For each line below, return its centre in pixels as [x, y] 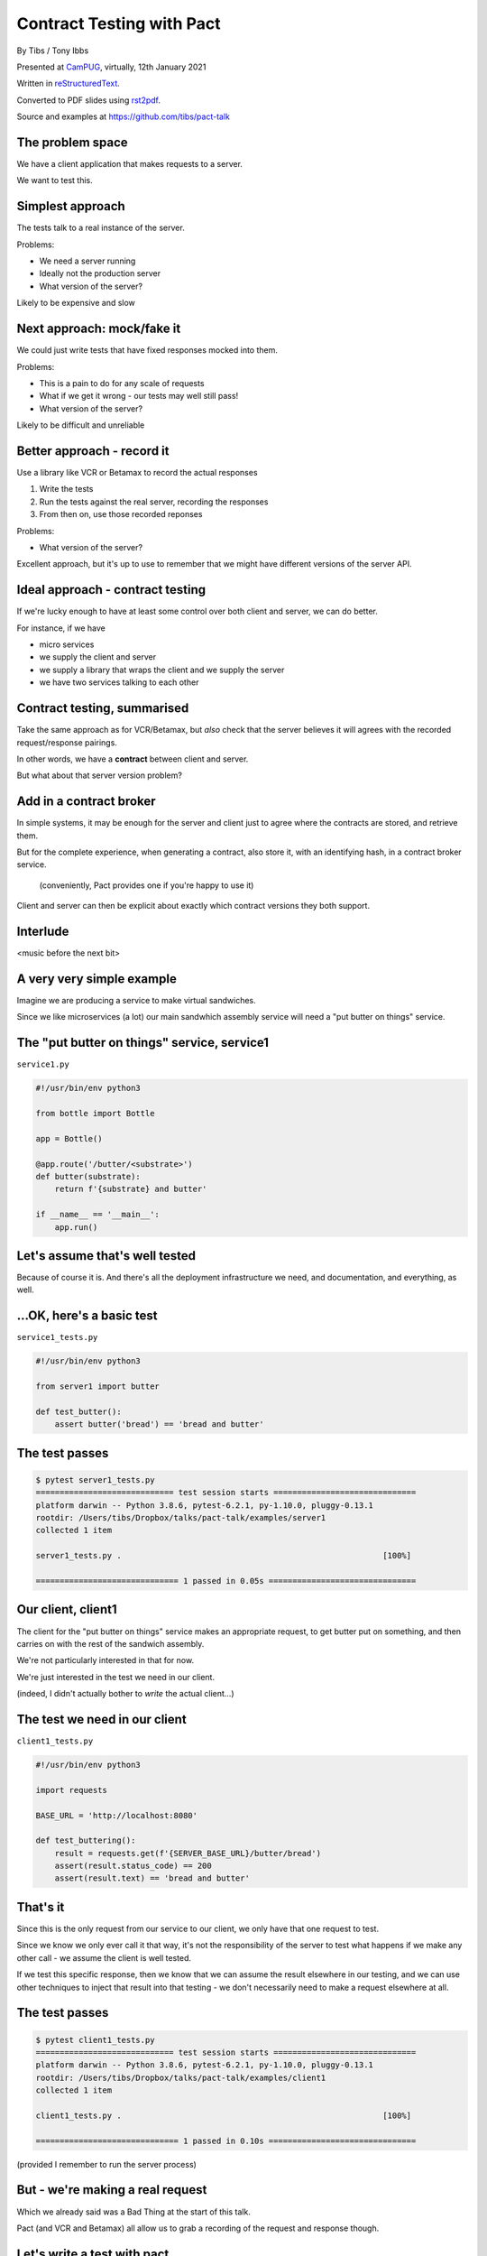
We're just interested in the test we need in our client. [116, 1677]
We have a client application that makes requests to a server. [130, 164]
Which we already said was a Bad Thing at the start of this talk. [134, 2212]
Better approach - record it [93, 451]
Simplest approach [71, 206]
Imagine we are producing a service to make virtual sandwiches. [136, 1000]
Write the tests [66, 489]
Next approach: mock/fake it [99, 329]
